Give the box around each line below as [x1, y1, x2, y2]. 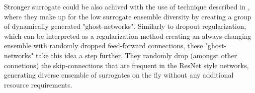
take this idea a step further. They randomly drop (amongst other [36, 50, 237, 60]
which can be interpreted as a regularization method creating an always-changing [4, 30, 252, 41]
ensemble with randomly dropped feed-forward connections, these [4, 40, 203, 51]
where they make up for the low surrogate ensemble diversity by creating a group [4, 11, 252, 21]
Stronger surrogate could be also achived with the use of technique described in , [4, 1, 250, 11]
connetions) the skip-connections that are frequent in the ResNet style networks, [4, 60, 249, 70]
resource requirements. [4, 79, 73, 90]
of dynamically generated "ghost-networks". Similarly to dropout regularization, [4, 21, 246, 31]
